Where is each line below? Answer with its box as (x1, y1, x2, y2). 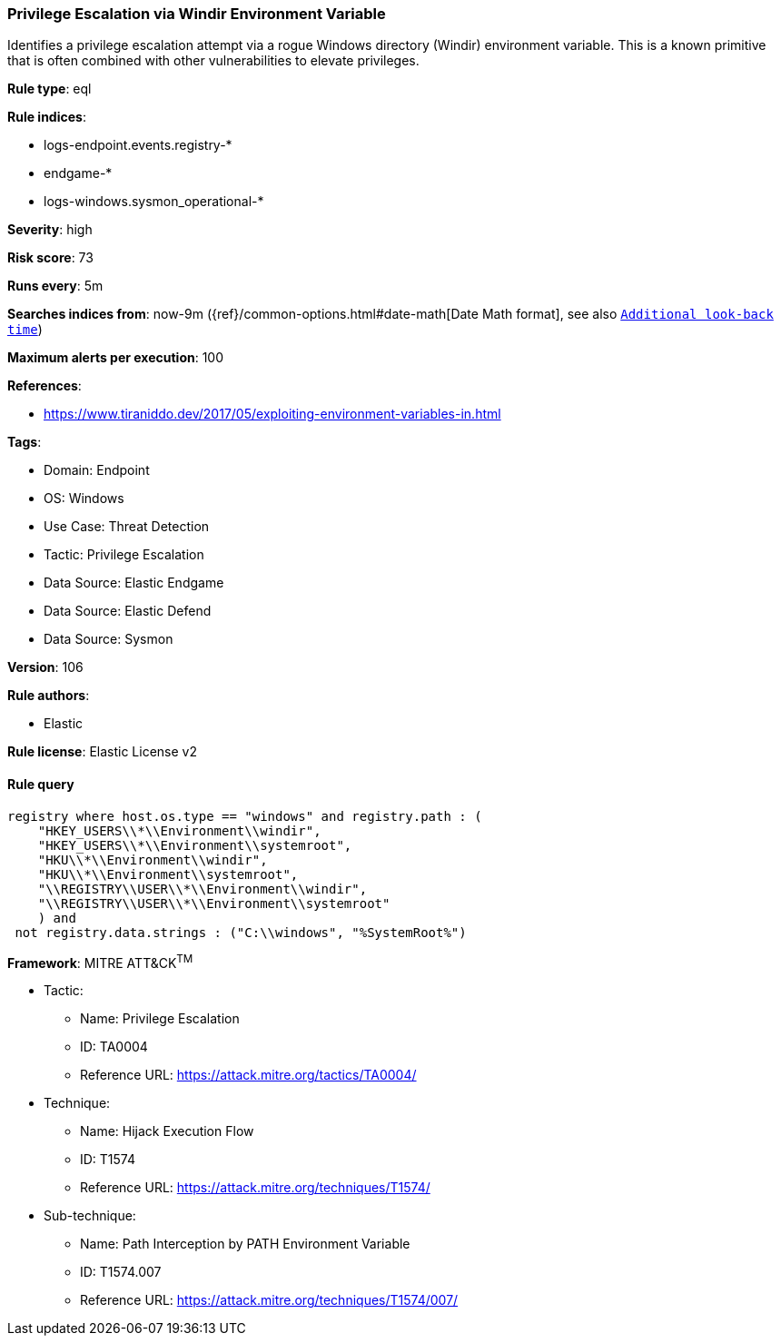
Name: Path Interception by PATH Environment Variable (80, 1236, 410, 1252)
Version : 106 (7, 659, 84, 676)
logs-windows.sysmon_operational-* (44, 193, 264, 210)
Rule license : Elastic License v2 (7, 744, 197, 760)
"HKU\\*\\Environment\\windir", (37, 852, 268, 867)
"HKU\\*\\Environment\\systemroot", (37, 866, 299, 882)
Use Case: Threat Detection (44, 518, 210, 535)
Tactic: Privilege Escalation (44, 547, 204, 563)
